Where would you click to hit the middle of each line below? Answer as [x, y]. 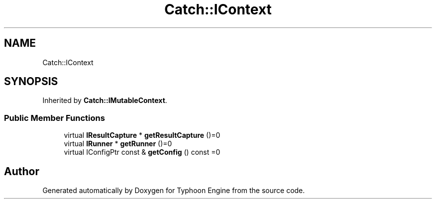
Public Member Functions [54, 118]
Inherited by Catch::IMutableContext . [105, 101]
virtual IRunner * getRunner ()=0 [118, 144]
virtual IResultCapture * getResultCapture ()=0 [142, 135]
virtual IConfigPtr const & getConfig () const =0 [142, 152]
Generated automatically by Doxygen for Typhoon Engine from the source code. [174, 191]
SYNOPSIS [31, 82]
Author [22, 171]
